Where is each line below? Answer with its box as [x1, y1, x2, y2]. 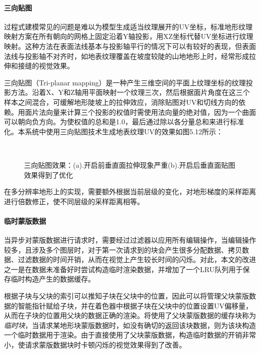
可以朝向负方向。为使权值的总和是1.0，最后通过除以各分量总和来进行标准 [4, 116, 244, 127]
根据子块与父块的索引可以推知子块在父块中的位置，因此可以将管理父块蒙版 [4, 291, 249, 301]
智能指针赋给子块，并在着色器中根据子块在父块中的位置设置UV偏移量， [17, 300, 252, 311]
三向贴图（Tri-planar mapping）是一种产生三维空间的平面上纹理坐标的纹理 [4, 77, 246, 87]
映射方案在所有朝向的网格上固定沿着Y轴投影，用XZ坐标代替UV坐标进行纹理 [4, 31, 253, 41]
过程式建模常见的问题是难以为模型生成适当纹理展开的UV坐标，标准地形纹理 [4, 21, 252, 31]
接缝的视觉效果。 [17, 60, 74, 71]
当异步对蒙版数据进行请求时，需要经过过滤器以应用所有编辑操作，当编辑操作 [4, 235, 256, 245]
